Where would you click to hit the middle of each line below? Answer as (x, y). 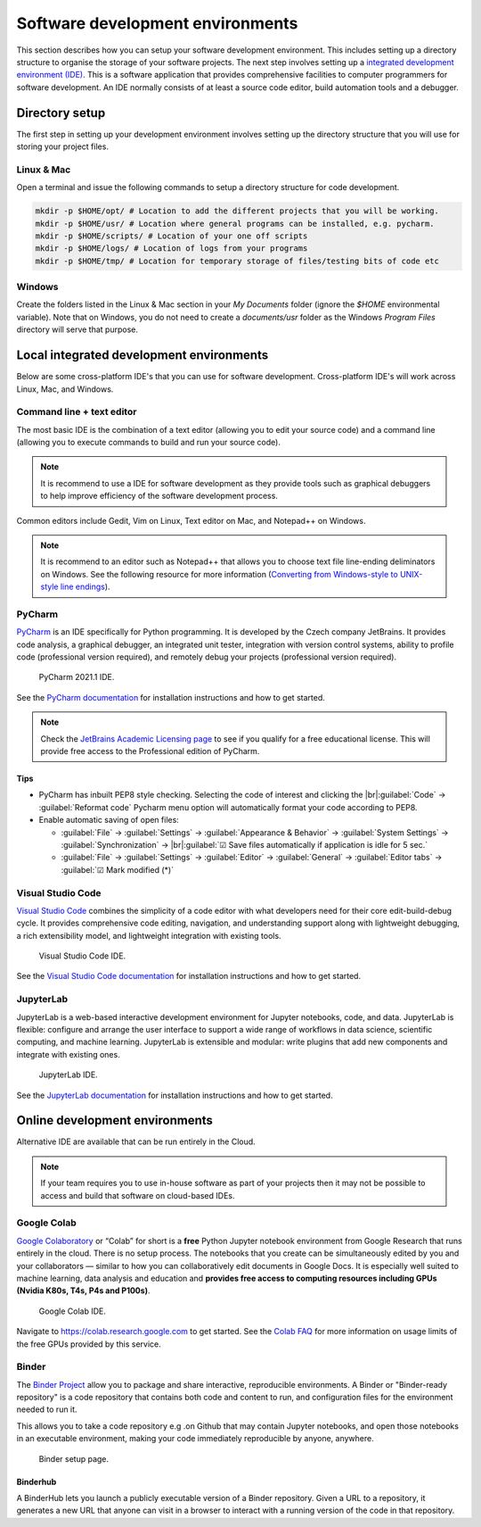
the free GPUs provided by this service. (89, 1344)
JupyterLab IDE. (68, 1075)
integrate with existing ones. (68, 1054)
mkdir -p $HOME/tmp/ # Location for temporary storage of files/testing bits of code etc (237, 261)
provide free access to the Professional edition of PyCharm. (150, 751)
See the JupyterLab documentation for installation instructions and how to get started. (175, 1095)
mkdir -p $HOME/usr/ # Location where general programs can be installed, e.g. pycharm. (235, 224)
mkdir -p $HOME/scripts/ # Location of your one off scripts (171, 236)
